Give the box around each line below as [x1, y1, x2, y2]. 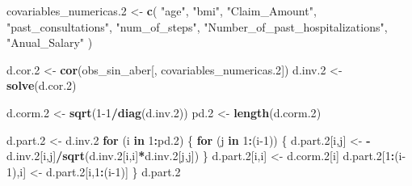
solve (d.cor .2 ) [6, 77, 77, 94]
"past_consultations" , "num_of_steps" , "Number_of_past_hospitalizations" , [6, 18, 388, 35]
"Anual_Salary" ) [6, 34, 93, 51]
